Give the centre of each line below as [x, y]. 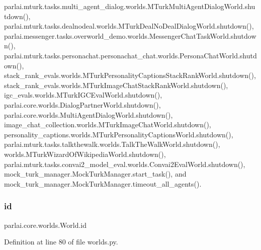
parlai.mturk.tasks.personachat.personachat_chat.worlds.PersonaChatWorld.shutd [130, 55]
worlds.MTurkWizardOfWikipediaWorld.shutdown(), [85, 154]
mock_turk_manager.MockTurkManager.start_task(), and [95, 174]
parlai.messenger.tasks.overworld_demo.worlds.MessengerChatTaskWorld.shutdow [130, 35]
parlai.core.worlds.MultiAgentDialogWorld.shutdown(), [89, 114]
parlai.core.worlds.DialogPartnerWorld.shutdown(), [82, 104]
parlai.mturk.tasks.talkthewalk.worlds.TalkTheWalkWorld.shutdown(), [112, 144]
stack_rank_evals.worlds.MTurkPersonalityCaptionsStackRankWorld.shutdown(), [130, 75]
